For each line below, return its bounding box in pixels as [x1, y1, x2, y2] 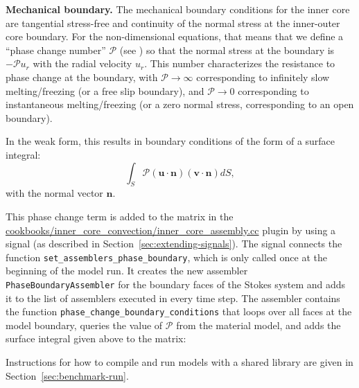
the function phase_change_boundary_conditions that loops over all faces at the [6, 304, 352, 319]
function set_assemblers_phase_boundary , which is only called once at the [6, 249, 327, 264]
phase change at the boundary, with [6, 69, 158, 84]
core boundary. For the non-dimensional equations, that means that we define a [6, 29, 344, 44]
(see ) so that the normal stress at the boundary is [119, 42, 335, 57]
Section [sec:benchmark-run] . [6, 368, 129, 382]
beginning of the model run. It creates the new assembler [6, 263, 248, 278]
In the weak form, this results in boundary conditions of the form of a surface [6, 134, 335, 148]
